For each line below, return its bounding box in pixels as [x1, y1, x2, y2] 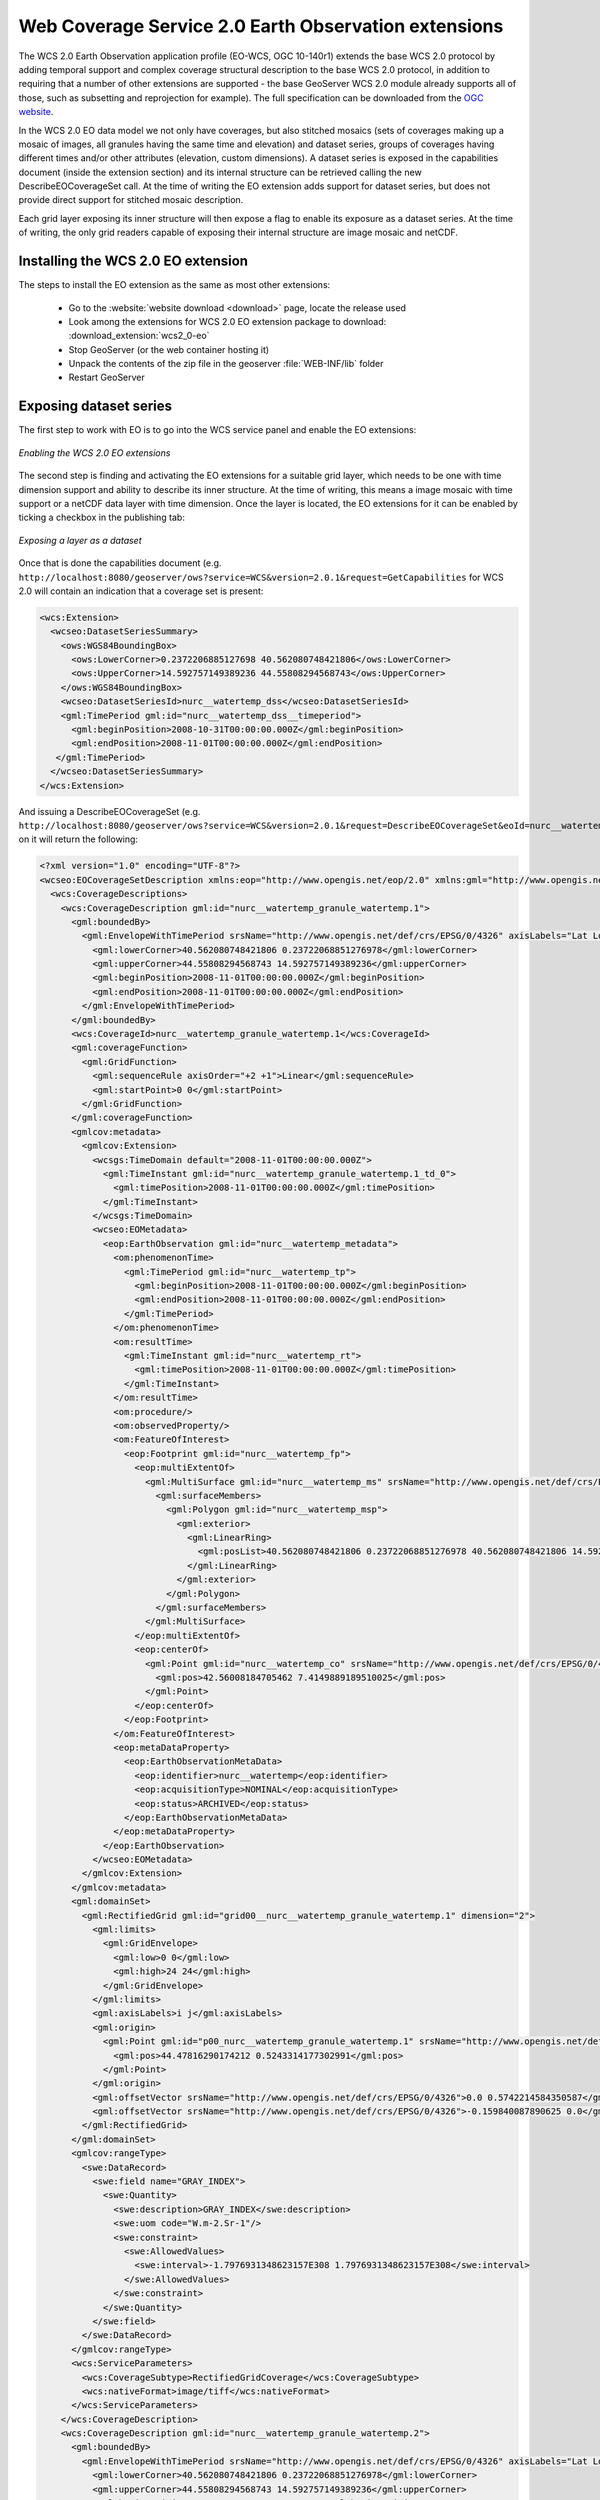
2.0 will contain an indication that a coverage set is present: [18, 585, 264, 597]
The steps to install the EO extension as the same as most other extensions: [18, 279, 331, 291]
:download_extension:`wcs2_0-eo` [68, 330, 210, 342]
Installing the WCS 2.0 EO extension [18, 253, 249, 270]
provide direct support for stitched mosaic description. [18, 194, 244, 206]
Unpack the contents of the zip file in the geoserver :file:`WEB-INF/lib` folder [68, 358, 384, 370]
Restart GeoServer [68, 371, 145, 384]
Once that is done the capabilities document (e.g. [18, 557, 222, 569]
